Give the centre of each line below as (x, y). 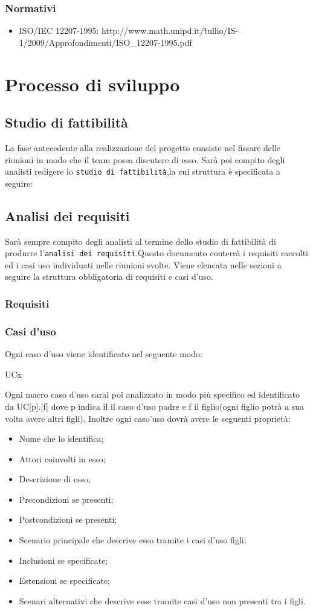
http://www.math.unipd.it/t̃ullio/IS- (170, 31)
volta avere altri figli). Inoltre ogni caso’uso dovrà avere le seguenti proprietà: (148, 418)
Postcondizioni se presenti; (68, 519)
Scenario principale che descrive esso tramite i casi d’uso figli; (133, 540)
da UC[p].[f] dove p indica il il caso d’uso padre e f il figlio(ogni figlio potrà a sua (155, 406)
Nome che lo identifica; (61, 438)
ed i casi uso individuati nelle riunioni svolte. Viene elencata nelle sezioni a (143, 264)
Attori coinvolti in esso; (62, 458)
